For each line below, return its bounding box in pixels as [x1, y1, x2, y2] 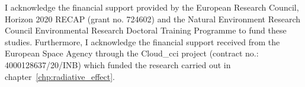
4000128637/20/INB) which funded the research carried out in [5, 58, 231, 71]
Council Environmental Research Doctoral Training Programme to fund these [5, 24, 287, 36]
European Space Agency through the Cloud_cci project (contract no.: [5, 47, 259, 59]
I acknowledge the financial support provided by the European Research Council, [5, 1, 299, 13]
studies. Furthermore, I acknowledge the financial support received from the [5, 35, 280, 48]
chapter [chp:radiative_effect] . [5, 70, 115, 82]
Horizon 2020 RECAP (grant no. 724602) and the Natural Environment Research [5, 12, 301, 25]
